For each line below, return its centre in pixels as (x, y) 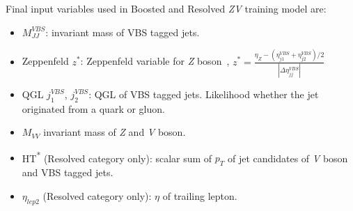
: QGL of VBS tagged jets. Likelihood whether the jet (204, 94)
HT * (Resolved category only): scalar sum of (117, 157)
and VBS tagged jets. (68, 172)
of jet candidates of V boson (288, 158)
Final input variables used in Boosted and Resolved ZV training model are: (166, 8)
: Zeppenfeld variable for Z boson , (155, 61)
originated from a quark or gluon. (93, 108)
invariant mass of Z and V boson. (115, 132)
